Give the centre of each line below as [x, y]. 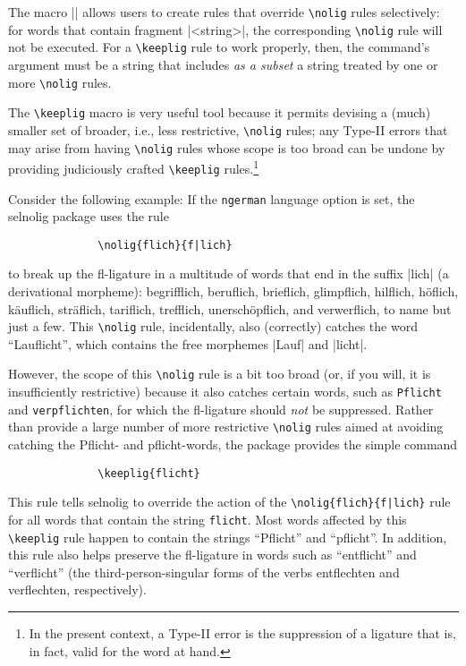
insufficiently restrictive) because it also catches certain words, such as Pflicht [225, 392]
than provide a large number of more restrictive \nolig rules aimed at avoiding [226, 427]
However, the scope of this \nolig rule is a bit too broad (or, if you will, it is [220, 374]
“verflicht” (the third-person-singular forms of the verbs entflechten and [204, 572]
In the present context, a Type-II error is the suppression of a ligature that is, [242, 633]
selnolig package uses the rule [89, 216]
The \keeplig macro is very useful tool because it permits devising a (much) [220, 112]
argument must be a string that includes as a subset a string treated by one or [223, 64]
